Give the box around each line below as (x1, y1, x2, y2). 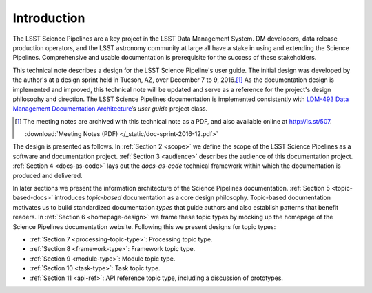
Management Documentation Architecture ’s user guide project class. (12, 105, 208, 113)
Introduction (12, 10, 85, 25)
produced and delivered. (12, 171, 83, 180)
